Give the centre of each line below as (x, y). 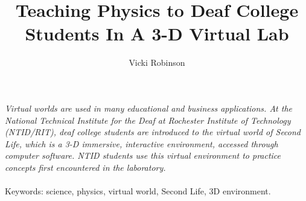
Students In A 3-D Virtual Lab (157, 33)
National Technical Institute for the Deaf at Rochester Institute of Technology (148, 120)
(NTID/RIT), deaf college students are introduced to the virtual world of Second (153, 132)
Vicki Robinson (157, 62)
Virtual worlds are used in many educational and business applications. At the (148, 108)
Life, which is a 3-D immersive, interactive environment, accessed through (142, 143)
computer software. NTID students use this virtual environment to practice (143, 155)
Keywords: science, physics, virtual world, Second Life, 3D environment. (138, 191)
